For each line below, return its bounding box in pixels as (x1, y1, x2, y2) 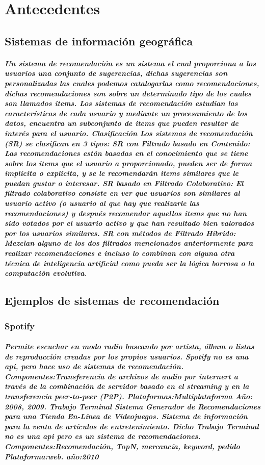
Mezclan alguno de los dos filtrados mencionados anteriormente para (5, 238, 253, 248)
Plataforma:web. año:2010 (5, 451, 99, 461)
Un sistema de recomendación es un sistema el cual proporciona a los (5, 58, 256, 68)
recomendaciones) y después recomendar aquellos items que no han (5, 208, 247, 218)
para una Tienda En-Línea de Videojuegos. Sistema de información (5, 411, 248, 422)
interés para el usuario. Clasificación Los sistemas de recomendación (5, 127, 253, 138)
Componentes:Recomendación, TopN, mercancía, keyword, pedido (5, 441, 240, 451)
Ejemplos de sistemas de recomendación (5, 293, 220, 308)
